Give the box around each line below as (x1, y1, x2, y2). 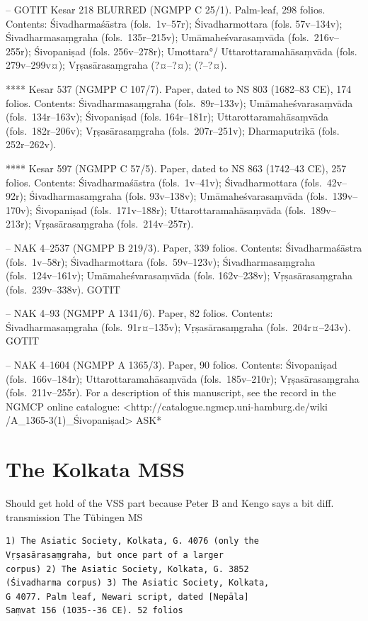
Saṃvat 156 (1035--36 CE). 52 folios (6, 605, 183, 616)
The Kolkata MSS (6, 454, 185, 483)
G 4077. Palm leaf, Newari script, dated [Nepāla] (6, 591, 249, 602)
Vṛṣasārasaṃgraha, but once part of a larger (6, 549, 224, 560)
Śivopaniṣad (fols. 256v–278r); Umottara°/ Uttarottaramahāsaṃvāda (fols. (34, 43, 357, 58)
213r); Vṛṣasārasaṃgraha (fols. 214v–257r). (6, 216, 194, 231)
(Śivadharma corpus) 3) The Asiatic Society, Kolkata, (6, 578, 270, 588)
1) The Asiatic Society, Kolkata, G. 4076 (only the (6, 536, 259, 547)
